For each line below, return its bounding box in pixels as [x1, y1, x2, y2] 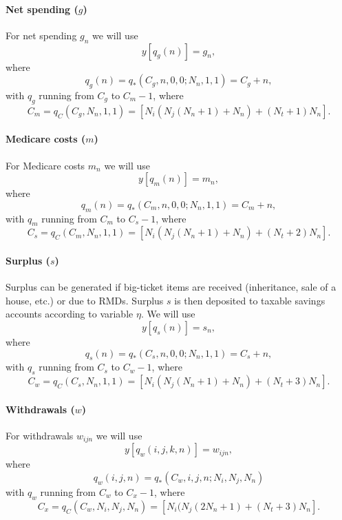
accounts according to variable [6, 306, 133, 321]
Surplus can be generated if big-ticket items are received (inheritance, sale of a [6, 280, 336, 294]
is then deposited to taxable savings [174, 293, 325, 307]
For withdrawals [6, 428, 74, 442]
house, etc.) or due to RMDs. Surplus [6, 293, 164, 307]
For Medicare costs [6, 158, 85, 172]
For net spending [6, 28, 77, 42]
